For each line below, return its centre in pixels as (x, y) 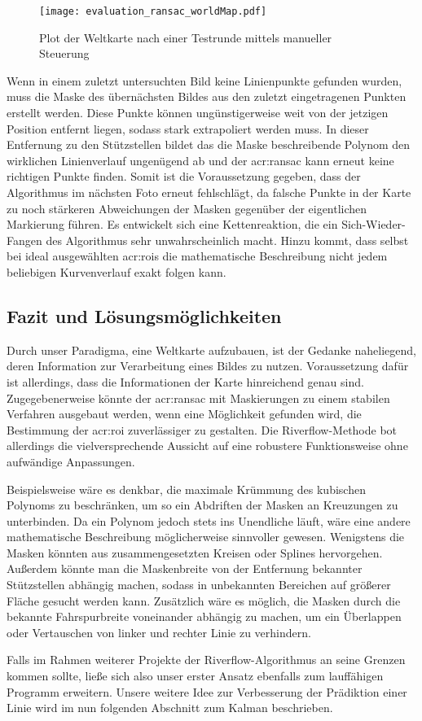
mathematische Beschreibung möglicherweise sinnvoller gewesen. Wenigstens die (206, 537)
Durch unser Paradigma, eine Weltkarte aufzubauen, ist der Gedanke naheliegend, (211, 350)
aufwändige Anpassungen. (71, 461)
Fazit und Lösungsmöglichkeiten (144, 315)
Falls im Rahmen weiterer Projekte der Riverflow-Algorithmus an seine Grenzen (206, 660)
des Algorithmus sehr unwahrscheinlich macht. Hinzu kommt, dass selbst (227, 240)
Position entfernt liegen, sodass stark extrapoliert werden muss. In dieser (188, 128)
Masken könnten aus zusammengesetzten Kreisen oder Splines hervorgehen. (195, 552)
